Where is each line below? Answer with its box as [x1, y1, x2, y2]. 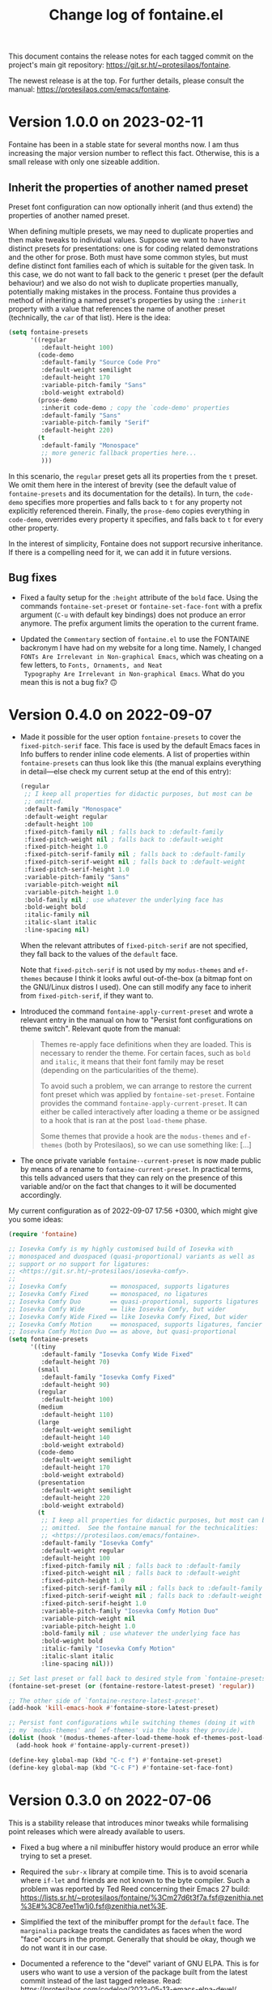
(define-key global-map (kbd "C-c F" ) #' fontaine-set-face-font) [8, 1764, 233, 1772]
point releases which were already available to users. [8, 1826, 185, 1836]
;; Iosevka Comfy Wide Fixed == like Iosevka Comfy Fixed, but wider [8, 1312, 249, 1320]
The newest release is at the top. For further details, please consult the [8, 75, 244, 86]
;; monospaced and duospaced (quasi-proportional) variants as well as [8, 1252, 255, 1260]
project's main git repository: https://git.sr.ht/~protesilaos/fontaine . [8, 60, 232, 70]
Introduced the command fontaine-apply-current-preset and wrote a [19, 1006, 253, 1016]
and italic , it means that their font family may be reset [40, 1057, 224, 1066]
